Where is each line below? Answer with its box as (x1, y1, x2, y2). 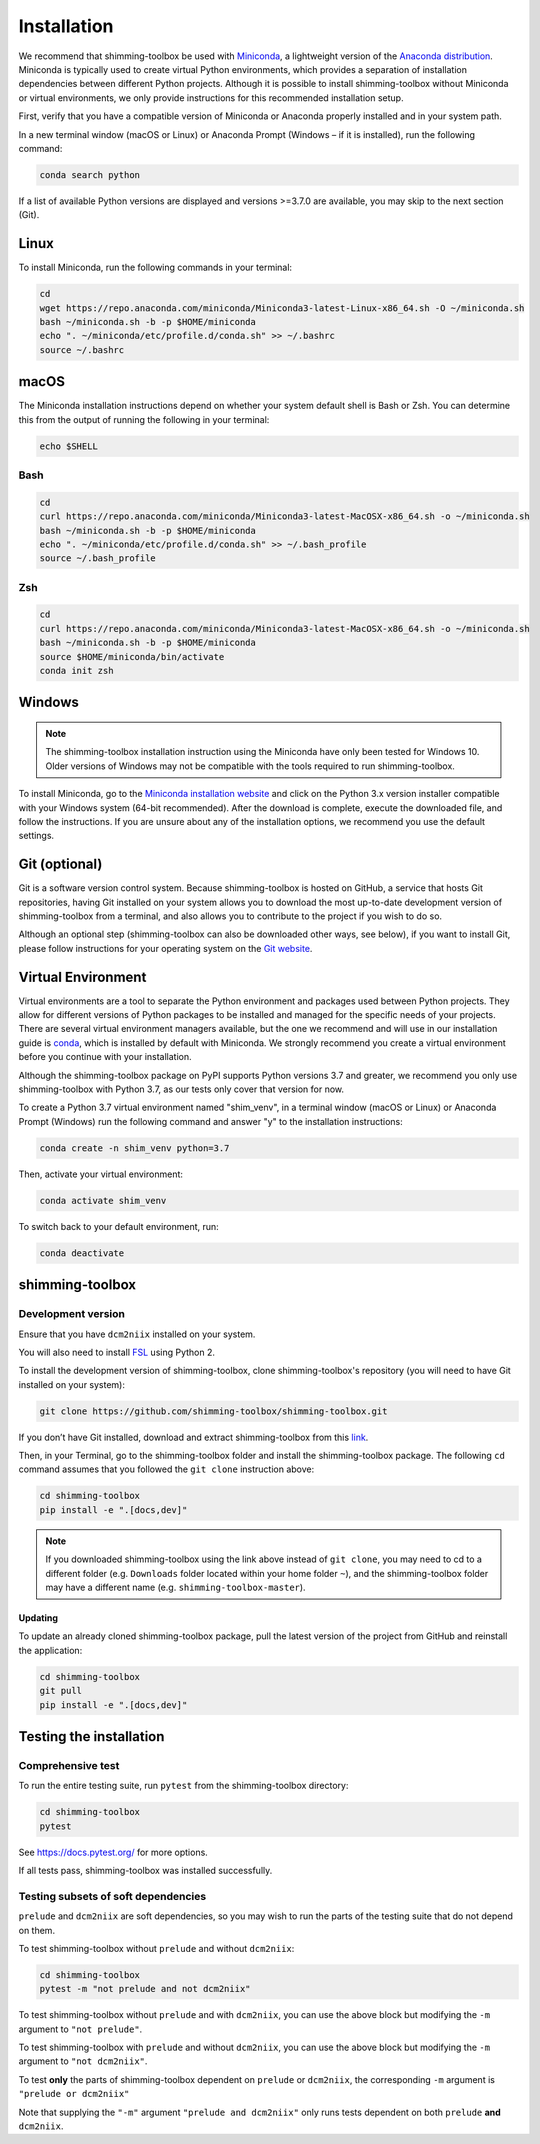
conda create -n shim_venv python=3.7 (39, 1142, 230, 1154)
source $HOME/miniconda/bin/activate (39, 651, 225, 662)
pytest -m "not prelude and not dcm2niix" (39, 1983, 251, 1995)
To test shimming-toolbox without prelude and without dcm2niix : (18, 1942, 295, 1954)
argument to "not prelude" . (18, 2023, 143, 2035)
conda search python (39, 169, 140, 180)
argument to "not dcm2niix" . (18, 2055, 148, 2067)
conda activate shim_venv (39, 1195, 167, 1206)
